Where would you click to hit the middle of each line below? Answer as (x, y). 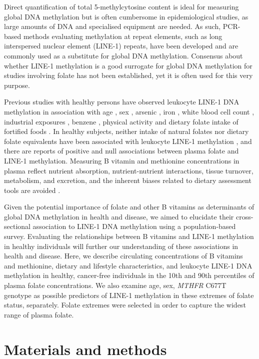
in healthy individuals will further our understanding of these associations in (121, 246)
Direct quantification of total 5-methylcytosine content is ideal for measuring (121, 6)
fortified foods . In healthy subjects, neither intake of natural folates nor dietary (126, 131)
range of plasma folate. (39, 314)
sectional (17, 226)
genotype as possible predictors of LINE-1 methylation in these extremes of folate (129, 295)
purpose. (17, 85)
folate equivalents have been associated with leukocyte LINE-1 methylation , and (128, 141)
